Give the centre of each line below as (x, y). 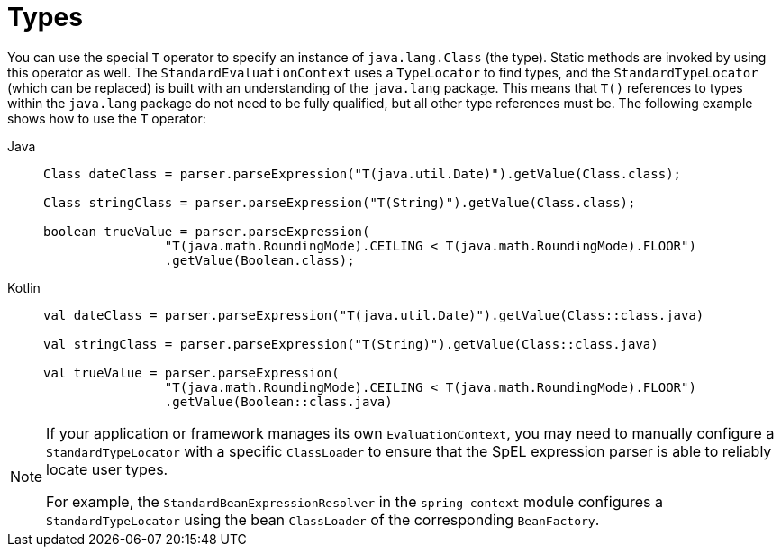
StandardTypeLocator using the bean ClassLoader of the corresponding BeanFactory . (323, 519)
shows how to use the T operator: (107, 118)
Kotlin (24, 287)
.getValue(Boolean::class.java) (278, 401)
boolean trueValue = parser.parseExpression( (207, 231)
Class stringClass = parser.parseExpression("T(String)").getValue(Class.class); (340, 202)
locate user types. (107, 469)
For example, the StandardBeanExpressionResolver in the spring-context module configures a (354, 501)
